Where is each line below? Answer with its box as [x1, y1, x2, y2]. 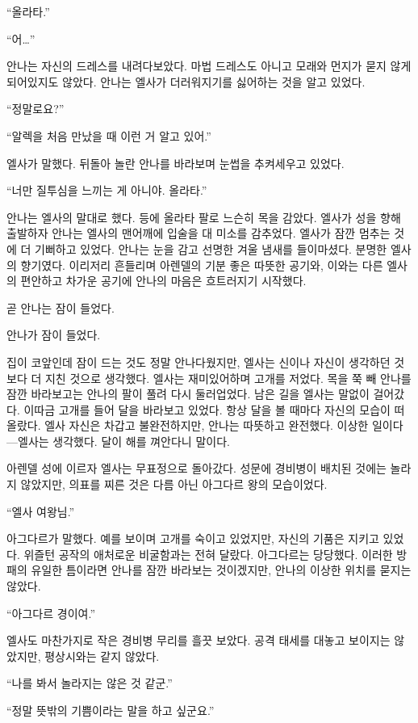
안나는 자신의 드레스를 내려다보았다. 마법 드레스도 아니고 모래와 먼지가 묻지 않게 [6, 57, 412, 74]
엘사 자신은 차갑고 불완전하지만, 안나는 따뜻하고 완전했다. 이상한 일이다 [44, 417, 403, 434]
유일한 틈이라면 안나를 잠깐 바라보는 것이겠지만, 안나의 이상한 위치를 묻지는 [31, 561, 412, 578]
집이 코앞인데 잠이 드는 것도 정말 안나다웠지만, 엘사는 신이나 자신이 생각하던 [6, 353, 391, 370]
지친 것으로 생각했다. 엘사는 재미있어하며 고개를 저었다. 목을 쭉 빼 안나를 [44, 369, 412, 386]
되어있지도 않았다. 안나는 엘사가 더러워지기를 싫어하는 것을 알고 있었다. [6, 73, 366, 90]
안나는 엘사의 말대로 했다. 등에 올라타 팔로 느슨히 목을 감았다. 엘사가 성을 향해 [6, 208, 401, 225]
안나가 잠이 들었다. [6, 326, 101, 343]
